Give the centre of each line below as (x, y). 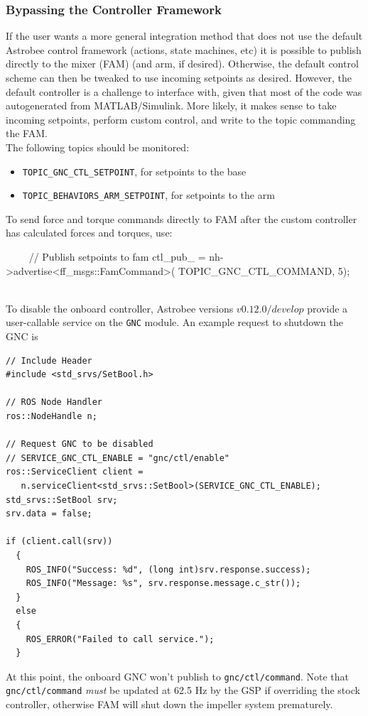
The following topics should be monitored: (98, 147)
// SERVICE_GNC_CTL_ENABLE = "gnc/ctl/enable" (118, 458)
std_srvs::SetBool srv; (62, 500)
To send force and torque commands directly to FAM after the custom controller (182, 218)
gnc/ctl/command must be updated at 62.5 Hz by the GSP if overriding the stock (183, 690)
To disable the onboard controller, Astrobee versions (120, 308)
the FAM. (27, 133)
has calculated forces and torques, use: (89, 233)
